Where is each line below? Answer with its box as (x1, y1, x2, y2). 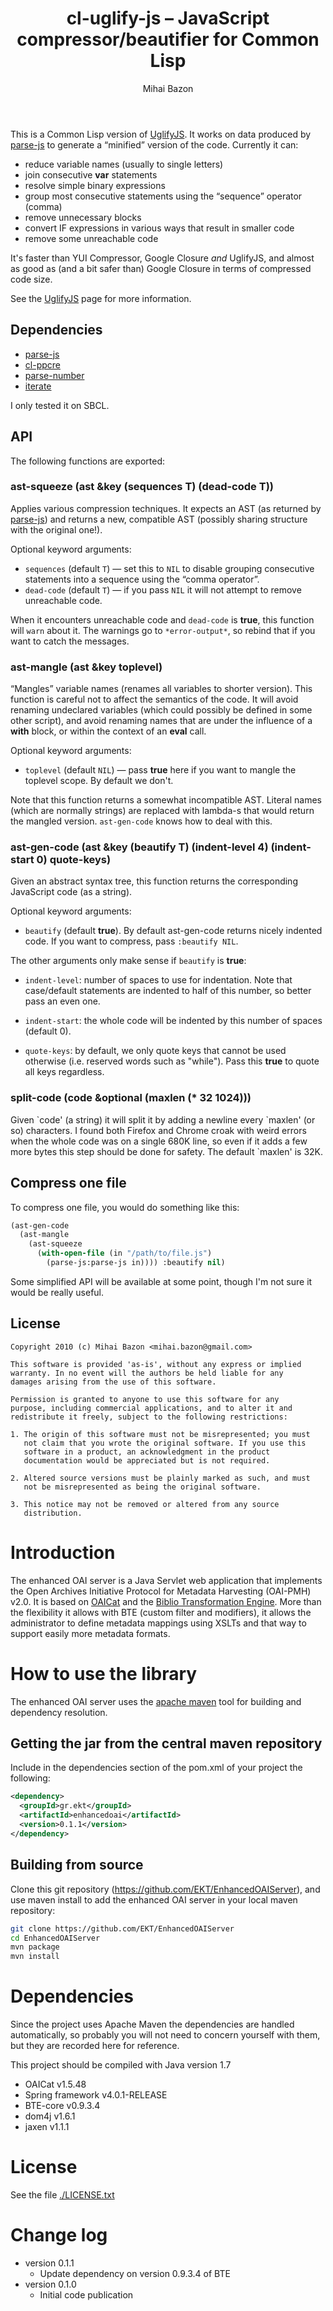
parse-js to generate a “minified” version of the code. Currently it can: (10, 138, 299, 151)
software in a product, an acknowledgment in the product (23, 1447, 271, 1457)
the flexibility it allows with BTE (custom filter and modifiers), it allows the (10, 1606, 312, 1618)
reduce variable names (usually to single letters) (24, 158, 224, 170)
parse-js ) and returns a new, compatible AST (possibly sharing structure (10, 513, 308, 525)
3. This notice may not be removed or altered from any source (10, 1499, 280, 1509)
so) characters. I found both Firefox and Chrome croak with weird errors (10, 1124, 307, 1136)
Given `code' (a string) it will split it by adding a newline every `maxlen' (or (10, 1113, 316, 1126)
